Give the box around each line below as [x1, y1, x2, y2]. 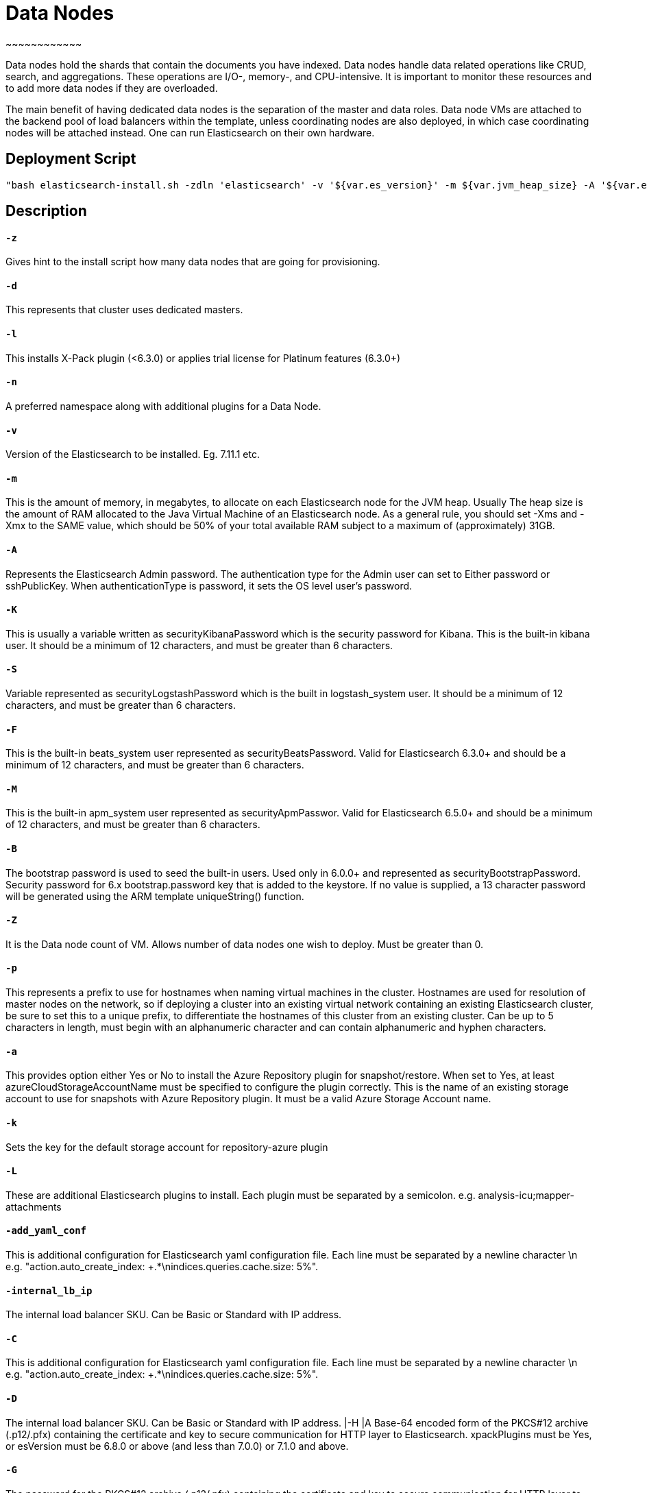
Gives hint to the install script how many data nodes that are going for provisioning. [5, 256, 380, 268]
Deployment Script [5, 150, 136, 168]
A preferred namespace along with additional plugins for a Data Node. [5, 400, 321, 412]
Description [5, 202, 87, 220]
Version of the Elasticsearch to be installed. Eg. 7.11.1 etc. [5, 448, 260, 461]
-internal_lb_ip [5, 1285, 93, 1296]
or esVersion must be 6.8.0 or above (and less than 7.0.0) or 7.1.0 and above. [5, 1440, 349, 1452]
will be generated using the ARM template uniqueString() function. [5, 890, 304, 902]
